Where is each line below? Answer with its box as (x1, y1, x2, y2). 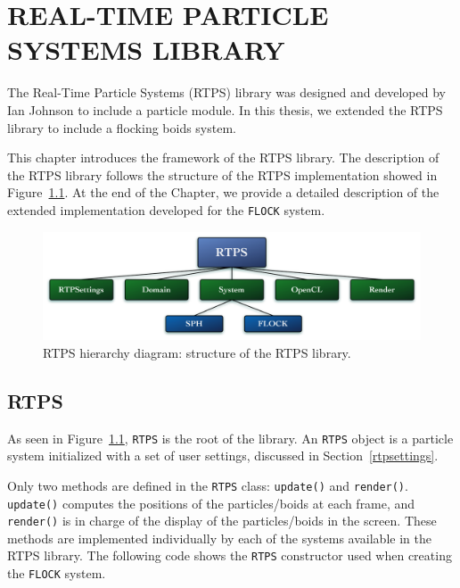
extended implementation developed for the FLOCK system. (7, 200, 325, 219)
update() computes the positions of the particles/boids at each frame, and (7, 493, 415, 512)
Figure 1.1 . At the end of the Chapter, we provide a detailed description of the (7, 183, 439, 202)
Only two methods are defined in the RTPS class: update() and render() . (7, 476, 408, 494)
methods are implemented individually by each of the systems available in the (7, 528, 431, 547)
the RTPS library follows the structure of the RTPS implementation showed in (7, 165, 438, 184)
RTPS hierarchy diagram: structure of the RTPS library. (43, 343, 351, 361)
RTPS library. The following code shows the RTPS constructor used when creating (7, 546, 452, 565)
